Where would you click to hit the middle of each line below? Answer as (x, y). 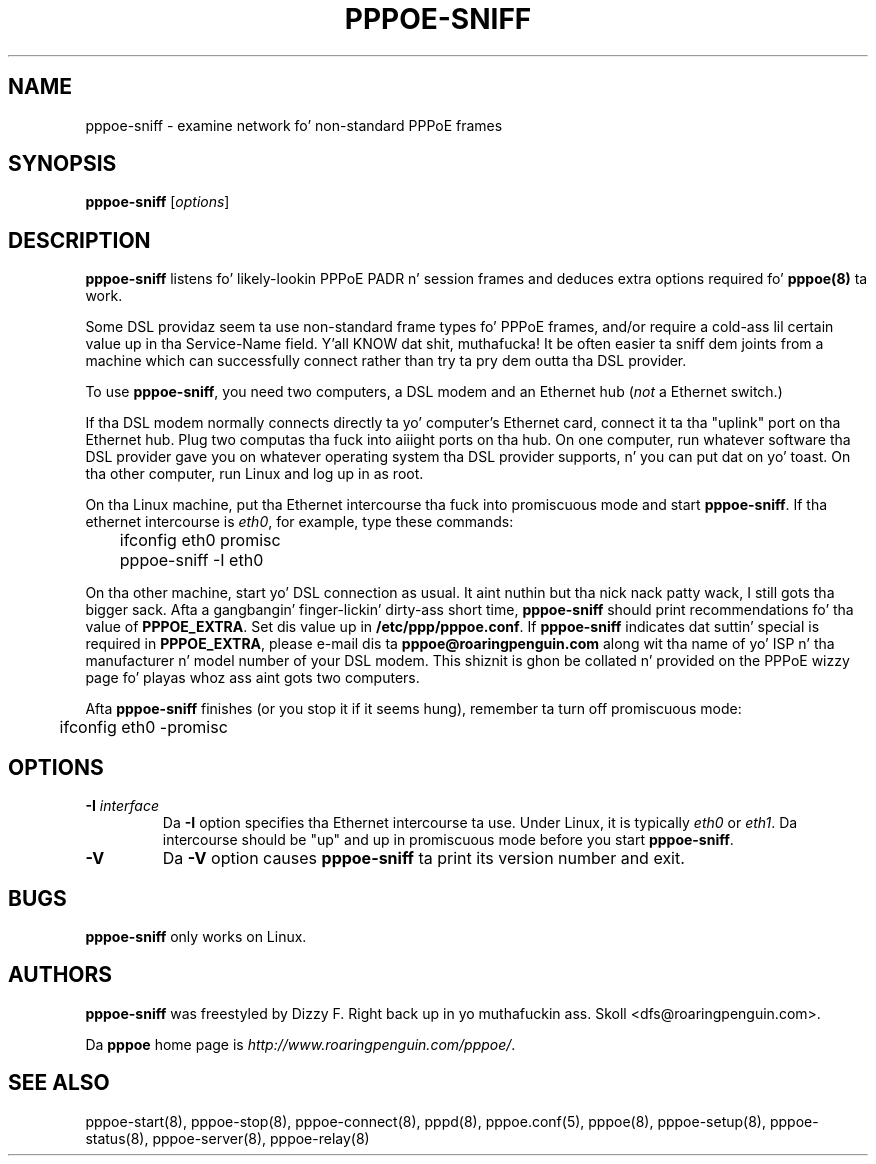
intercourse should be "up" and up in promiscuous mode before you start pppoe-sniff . (448, 840)
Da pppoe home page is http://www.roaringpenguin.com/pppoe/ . (300, 1044)
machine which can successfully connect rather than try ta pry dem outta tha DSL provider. (386, 361)
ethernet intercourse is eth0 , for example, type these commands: (299, 522)
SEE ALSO (59, 1083)
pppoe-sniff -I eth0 (191, 560)
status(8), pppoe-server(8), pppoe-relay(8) (227, 1138)
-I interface (122, 806)
